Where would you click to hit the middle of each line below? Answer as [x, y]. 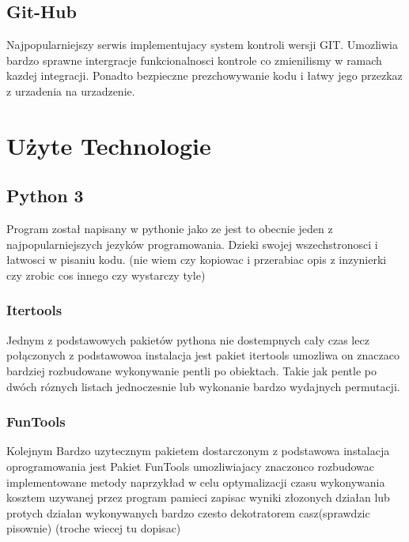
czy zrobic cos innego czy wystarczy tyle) [106, 275]
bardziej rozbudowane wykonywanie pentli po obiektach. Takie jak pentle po [191, 370]
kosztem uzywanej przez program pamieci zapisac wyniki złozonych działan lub [198, 497]
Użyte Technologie [109, 145]
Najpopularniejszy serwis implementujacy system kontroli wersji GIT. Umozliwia [202, 45]
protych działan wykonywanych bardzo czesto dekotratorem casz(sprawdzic [188, 512]
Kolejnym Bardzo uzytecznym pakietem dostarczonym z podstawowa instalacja [198, 451]
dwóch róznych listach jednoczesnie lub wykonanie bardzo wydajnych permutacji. [203, 386]
